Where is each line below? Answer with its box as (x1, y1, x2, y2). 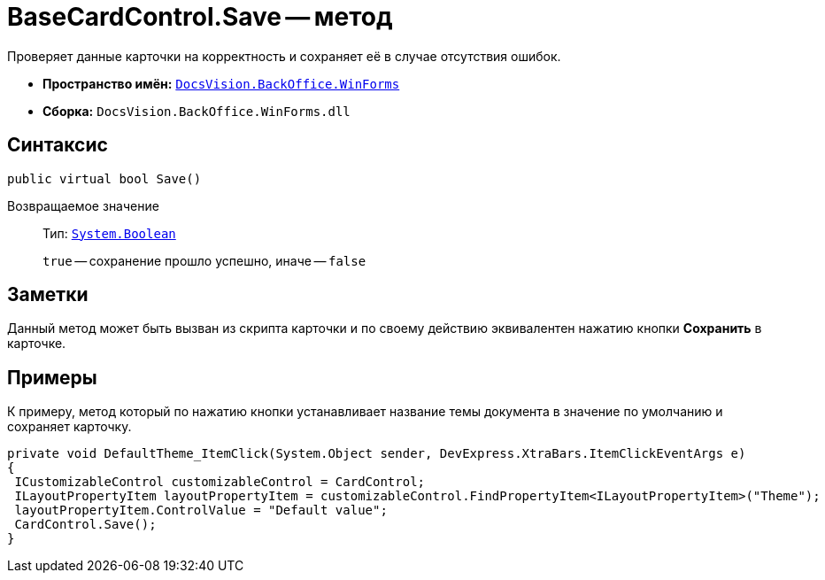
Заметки (7, 283, 89, 306)
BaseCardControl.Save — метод (7, 2, 393, 32)
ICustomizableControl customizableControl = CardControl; (14, 475, 426, 490)
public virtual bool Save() (7, 171, 202, 186)
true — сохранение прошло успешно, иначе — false (42, 252, 366, 268)
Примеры (7, 366, 97, 389)
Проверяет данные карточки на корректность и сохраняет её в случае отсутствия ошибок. (7, 48, 561, 64)
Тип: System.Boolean (42, 225, 176, 241)
